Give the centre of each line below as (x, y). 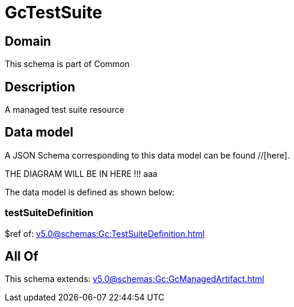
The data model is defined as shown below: (90, 192)
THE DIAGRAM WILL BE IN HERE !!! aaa (81, 173)
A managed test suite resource (65, 110)
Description (40, 87)
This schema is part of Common (67, 64)
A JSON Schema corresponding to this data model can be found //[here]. (147, 155)
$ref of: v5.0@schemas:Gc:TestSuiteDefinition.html (105, 233)
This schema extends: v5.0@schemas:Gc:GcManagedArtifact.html (135, 279)
